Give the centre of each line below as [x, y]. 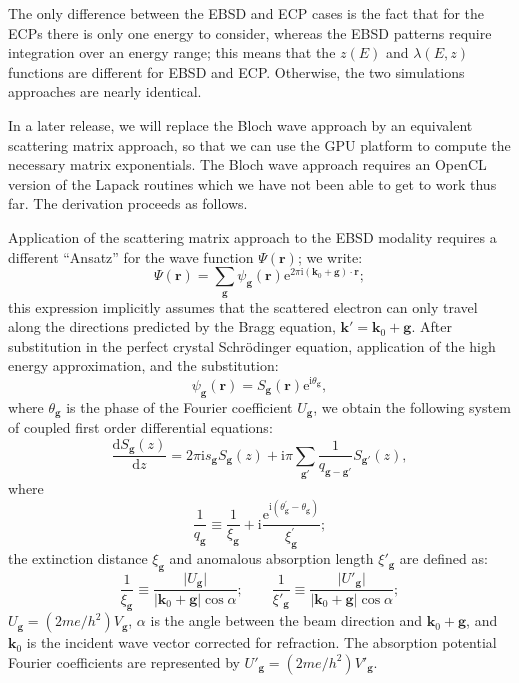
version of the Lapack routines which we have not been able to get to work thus [252, 183]
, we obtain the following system [412, 406]
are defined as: [443, 558]
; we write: [330, 256]
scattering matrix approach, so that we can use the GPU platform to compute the [259, 144]
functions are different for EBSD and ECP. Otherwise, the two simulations [236, 71]
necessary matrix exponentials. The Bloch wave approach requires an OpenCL [247, 164]
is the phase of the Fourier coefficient [179, 406]
